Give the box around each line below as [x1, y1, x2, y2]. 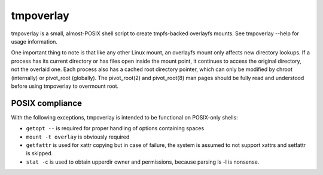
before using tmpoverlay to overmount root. [11, 82, 119, 90]
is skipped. [26, 150, 53, 157]
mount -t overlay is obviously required [26, 133, 130, 140]
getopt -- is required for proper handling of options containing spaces [26, 125, 205, 132]
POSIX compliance [11, 98, 83, 108]
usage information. [11, 38, 58, 45]
